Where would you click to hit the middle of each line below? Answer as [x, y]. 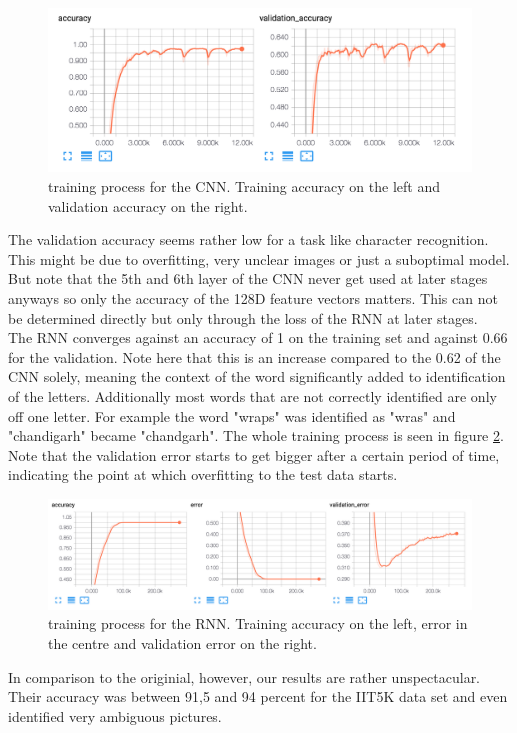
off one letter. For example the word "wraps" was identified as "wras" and [232, 415]
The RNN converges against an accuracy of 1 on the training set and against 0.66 [258, 337]
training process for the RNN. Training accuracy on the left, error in [258, 623]
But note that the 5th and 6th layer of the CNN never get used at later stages [248, 278]
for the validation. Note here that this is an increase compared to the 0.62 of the [254, 356]
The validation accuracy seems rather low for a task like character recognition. [248, 239]
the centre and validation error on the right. [182, 643]
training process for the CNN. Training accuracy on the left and [244, 185]
